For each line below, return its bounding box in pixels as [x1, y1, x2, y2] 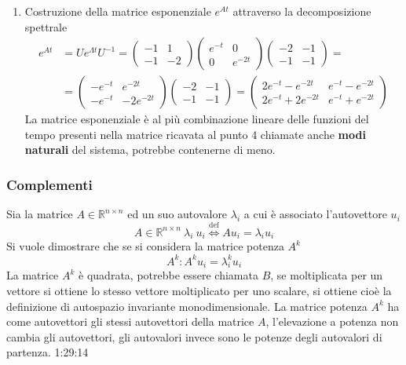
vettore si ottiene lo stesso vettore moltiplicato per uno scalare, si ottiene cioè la [6, 282, 392, 298]
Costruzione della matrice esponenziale [24, 3, 211, 19]
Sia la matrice [6, 206, 73, 222]
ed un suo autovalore [127, 206, 228, 222]
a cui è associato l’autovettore [243, 206, 387, 222]
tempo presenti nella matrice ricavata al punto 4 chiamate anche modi [24, 126, 366, 142]
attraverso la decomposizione [232, 3, 371, 19]
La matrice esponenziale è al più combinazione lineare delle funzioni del [24, 111, 369, 127]
